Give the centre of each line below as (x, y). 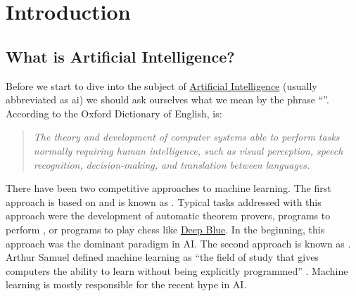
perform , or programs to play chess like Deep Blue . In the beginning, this (165, 229)
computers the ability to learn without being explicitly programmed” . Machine (177, 270)
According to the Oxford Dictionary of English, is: (114, 113)
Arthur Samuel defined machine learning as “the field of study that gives (162, 257)
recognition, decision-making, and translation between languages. (172, 164)
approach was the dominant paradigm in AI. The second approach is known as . (178, 243)
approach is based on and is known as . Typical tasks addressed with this (164, 201)
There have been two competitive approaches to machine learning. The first (169, 188)
